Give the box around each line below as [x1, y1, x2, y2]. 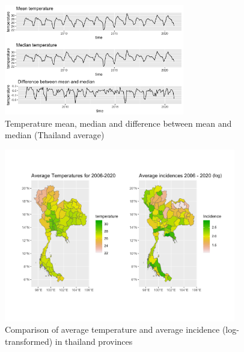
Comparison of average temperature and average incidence [5, 323, 220, 336]
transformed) [5, 335, 53, 347]
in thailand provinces [55, 335, 133, 347]
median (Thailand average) [5, 129, 105, 141]
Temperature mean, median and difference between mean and [5, 117, 232, 129]
